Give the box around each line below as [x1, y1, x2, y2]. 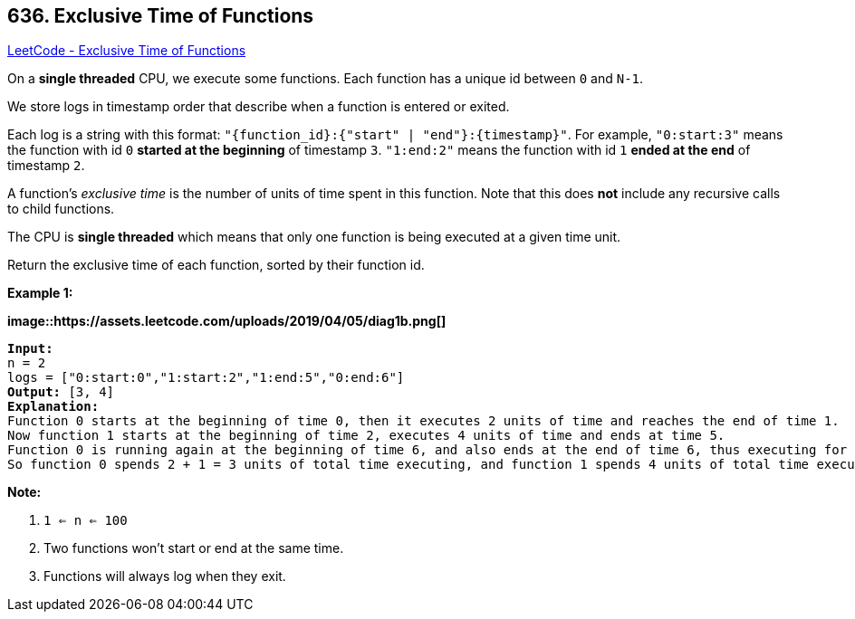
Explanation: [7, 399, 100, 414]
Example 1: [7, 285, 73, 301]
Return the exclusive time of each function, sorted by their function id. [7, 257, 425, 273]
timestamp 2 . [7, 157, 85, 174]
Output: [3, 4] [7, 385, 115, 400]
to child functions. [7, 201, 115, 217]
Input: [7, 341, 53, 357]
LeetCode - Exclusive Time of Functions [7, 43, 246, 59]
